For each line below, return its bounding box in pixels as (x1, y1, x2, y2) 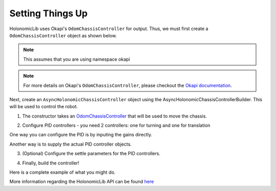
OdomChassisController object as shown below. (9, 32, 117, 38)
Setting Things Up (9, 8, 88, 19)
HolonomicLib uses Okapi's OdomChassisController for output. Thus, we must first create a (9, 26, 209, 32)
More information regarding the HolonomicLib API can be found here (9, 179, 154, 185)
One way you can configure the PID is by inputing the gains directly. (9, 132, 153, 138)
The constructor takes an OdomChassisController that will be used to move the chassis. (22, 113, 207, 119)
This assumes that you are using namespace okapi (23, 56, 130, 62)
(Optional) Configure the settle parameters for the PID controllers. (22, 151, 160, 157)
